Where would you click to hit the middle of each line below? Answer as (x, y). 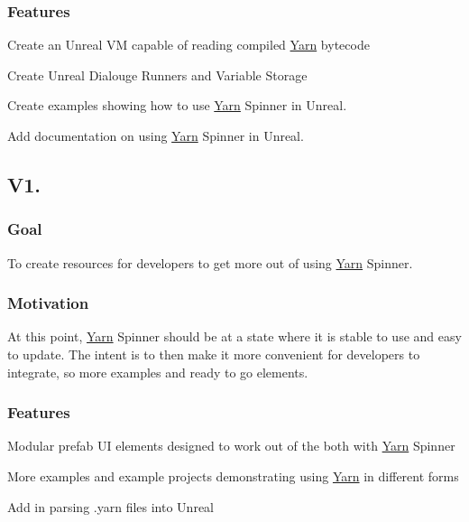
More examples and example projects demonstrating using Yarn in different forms (233, 476)
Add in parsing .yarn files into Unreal (110, 506)
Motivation (48, 303)
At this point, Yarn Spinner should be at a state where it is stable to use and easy (234, 336)
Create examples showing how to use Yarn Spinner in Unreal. (177, 105)
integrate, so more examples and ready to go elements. (158, 372)
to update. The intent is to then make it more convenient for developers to (214, 354)
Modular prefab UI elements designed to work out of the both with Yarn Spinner (231, 446)
